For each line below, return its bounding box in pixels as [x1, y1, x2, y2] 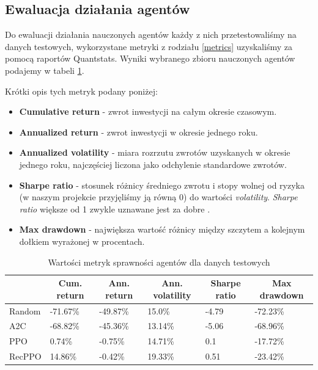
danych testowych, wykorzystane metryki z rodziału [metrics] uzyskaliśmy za [5, 40, 292, 53]
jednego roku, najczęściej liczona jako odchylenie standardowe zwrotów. [19, 158, 287, 170]
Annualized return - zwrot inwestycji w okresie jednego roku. [19, 125, 258, 138]
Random [9, 304, 41, 317]
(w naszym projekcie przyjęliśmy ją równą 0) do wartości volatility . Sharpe [19, 190, 298, 203]
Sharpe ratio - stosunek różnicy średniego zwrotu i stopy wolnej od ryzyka [19, 178, 305, 191]
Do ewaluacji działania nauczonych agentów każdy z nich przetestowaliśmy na [5, 28, 297, 41]
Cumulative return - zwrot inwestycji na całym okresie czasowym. [19, 105, 277, 118]
